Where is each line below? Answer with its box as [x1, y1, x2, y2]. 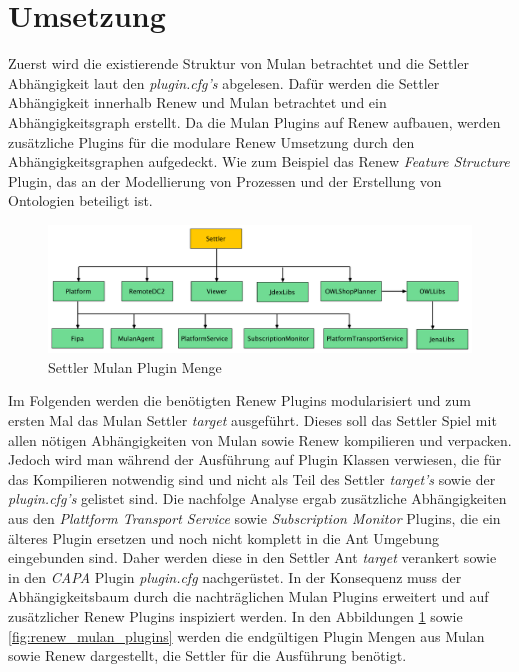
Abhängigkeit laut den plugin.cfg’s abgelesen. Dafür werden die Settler [8, 72, 440, 93]
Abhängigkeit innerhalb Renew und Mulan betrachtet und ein [8, 92, 387, 113]
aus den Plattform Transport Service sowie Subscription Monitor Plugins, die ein [8, 507, 501, 528]
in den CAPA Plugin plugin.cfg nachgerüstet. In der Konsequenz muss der [8, 566, 462, 587]
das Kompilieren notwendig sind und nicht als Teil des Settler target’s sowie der [8, 468, 496, 489]
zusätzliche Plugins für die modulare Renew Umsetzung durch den [8, 131, 415, 152]
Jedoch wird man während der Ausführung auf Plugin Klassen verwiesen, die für [8, 449, 502, 470]
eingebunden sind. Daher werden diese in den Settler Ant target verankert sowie [8, 547, 497, 568]
